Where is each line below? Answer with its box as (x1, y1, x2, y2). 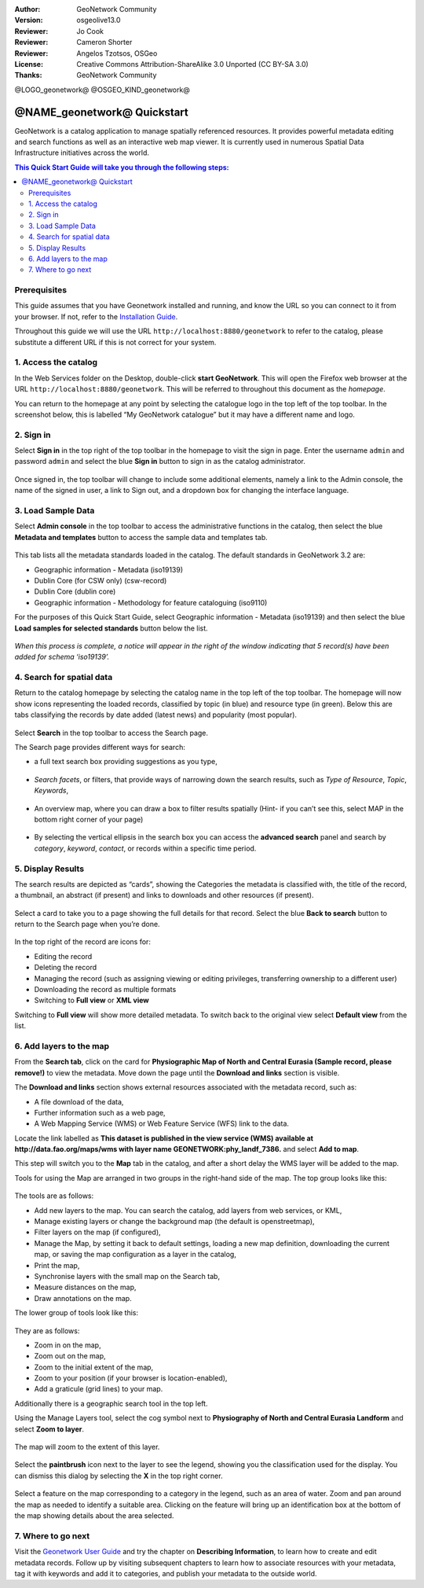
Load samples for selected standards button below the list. (14, 623, 208, 633)
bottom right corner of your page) (34, 814, 144, 824)
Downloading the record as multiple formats (34, 985, 177, 994)
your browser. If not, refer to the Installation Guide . (14, 311, 178, 322)
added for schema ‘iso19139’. (14, 652, 110, 662)
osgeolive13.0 (76, 16, 121, 25)
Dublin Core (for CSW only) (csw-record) (34, 575, 167, 585)
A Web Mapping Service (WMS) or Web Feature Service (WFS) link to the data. (34, 1119, 290, 1128)
